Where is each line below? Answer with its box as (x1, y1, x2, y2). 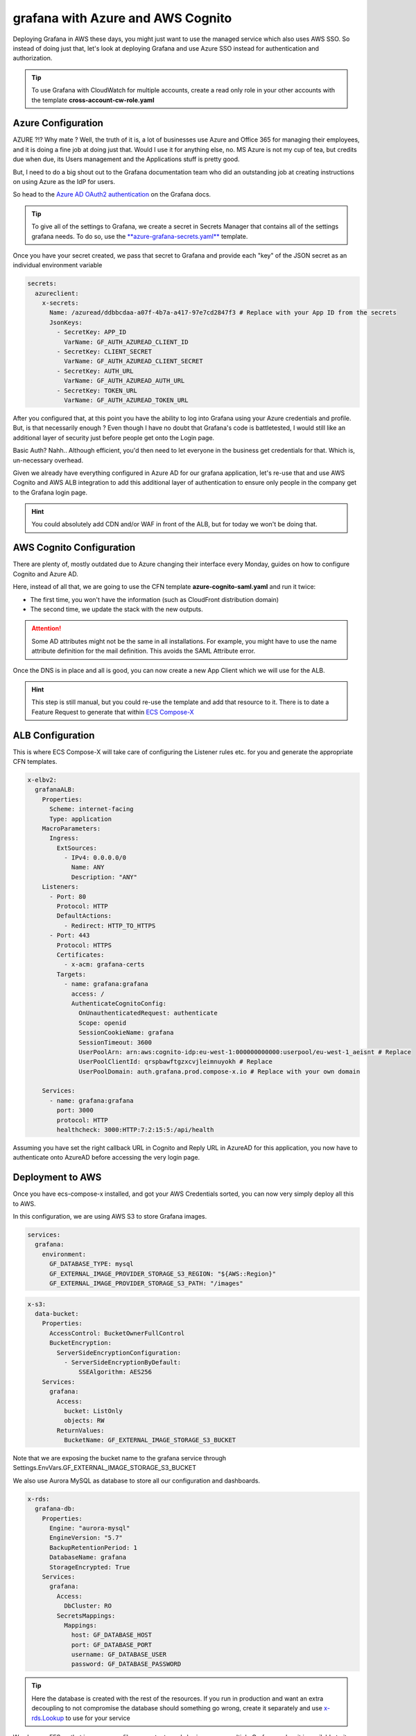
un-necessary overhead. (12, 456, 83, 465)
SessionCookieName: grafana (78, 1028, 174, 1037)
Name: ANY (71, 863, 105, 871)
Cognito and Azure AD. (12, 569, 79, 578)
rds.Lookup (31, 1714, 64, 1722)
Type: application (49, 815, 112, 823)
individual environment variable (12, 261, 103, 269)
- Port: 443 (49, 931, 90, 940)
